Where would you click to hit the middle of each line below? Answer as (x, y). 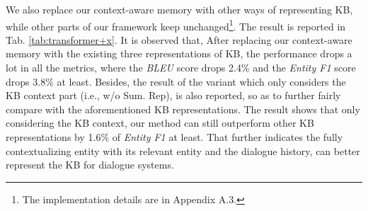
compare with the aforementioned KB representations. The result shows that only (183, 109)
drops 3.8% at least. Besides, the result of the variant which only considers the (176, 81)
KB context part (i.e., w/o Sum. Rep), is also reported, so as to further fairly (173, 95)
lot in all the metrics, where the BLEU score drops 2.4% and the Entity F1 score (181, 68)
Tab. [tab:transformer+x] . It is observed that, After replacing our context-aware (179, 39)
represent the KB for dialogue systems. (90, 165)
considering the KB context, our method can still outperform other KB (160, 123)
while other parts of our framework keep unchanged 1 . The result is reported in (176, 25)
